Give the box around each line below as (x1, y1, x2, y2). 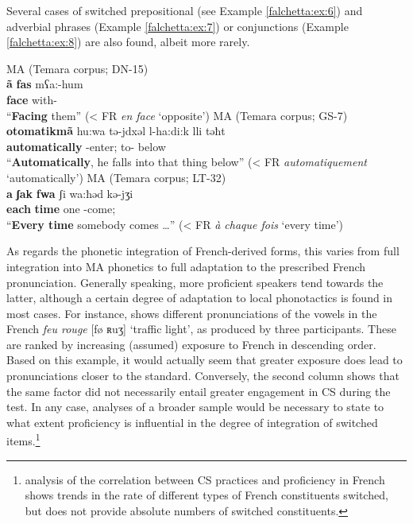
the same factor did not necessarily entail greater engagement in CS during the (6, 382, 391, 399)
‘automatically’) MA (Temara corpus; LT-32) (6, 169, 226, 185)
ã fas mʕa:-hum (6, 76, 83, 92)
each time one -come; (6, 200, 116, 217)
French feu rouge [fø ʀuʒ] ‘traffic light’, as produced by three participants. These (6, 320, 396, 337)
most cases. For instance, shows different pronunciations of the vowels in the (6, 305, 377, 321)
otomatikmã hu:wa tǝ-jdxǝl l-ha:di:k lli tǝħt (6, 122, 226, 139)
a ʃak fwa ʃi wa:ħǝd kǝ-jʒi (6, 184, 133, 201)
